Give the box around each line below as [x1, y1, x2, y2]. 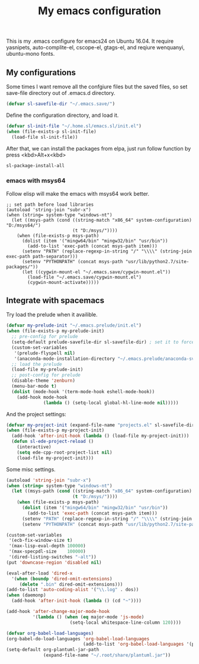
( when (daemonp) [6, 592, 46, 598]
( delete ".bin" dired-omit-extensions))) [19, 581, 123, 588]
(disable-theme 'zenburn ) [11, 378, 76, 384]
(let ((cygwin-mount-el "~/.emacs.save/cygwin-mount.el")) [21, 269, 171, 275]
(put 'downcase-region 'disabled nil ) [6, 559, 102, 566]
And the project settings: [6, 410, 66, 417]
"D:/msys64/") [6, 222, 41, 228]
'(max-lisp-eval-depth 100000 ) [8, 543, 86, 549]
